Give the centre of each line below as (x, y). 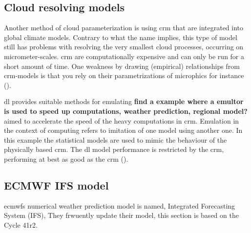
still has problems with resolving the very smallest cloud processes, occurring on (124, 47)
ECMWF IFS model (56, 185)
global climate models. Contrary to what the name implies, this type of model (121, 37)
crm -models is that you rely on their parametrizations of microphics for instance (124, 75)
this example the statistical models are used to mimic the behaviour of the (115, 139)
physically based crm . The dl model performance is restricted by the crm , (114, 149)
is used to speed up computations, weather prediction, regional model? (126, 111)
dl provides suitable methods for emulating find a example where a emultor (124, 101)
